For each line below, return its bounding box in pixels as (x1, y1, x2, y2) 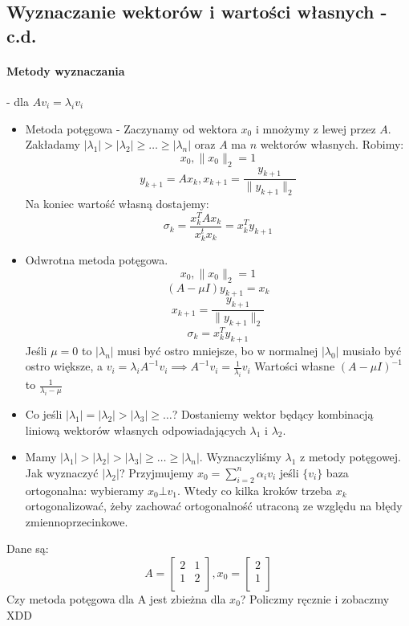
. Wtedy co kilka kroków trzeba (177, 481, 333, 498)
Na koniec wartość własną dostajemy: (25, 195, 209, 212)
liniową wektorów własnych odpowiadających (25, 421, 246, 438)
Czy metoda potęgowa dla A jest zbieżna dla (6, 590, 226, 607)
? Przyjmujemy (119, 464, 194, 481)
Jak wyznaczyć (25, 464, 99, 481)
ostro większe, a (25, 358, 103, 374)
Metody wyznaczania (6, 62, 125, 79)
